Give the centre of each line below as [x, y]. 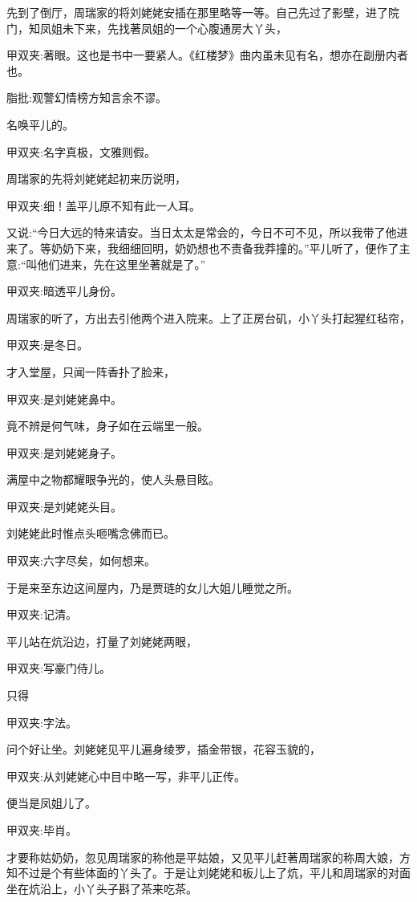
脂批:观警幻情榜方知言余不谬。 [87, 98]
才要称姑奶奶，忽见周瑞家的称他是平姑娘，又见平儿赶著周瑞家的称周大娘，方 [208, 857]
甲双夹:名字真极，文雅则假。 [81, 151]
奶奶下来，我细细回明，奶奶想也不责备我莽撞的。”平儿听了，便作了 [225, 248]
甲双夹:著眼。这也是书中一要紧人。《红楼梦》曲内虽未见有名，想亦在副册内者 [207, 55]
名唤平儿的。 [40, 124]
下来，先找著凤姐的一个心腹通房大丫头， [180, 28]
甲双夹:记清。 [42, 614]
